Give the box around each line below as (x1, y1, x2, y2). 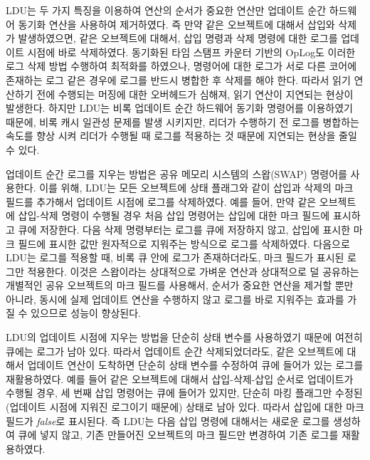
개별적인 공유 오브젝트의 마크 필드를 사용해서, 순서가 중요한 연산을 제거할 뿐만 (6, 278, 354, 293)
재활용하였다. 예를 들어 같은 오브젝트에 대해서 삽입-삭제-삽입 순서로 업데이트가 (6, 371, 354, 386)
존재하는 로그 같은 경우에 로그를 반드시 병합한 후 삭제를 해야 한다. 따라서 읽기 (6, 72, 351, 87)
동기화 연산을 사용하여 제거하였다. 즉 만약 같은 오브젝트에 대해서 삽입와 (18, 16, 335, 31)
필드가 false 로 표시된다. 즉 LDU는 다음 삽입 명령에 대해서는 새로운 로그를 (6, 413, 330, 428)
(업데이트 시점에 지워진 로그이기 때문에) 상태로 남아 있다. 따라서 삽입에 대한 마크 (6, 399, 364, 414)
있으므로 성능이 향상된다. (31, 305, 141, 320)
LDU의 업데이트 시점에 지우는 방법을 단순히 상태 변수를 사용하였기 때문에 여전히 (6, 330, 363, 345)
